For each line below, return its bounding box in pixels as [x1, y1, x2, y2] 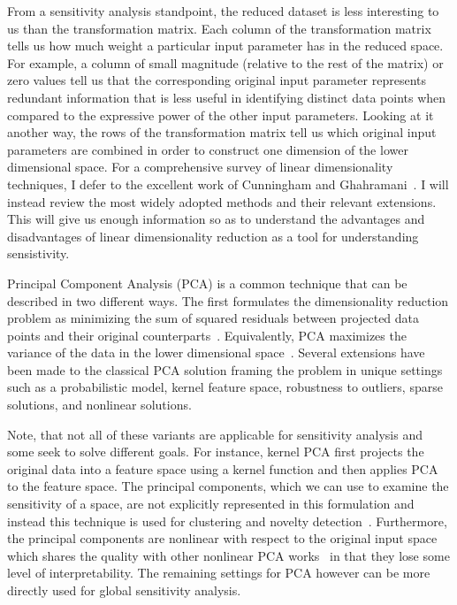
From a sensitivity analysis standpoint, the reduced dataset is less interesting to [7, 2, 439, 19]
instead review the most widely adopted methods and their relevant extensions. [7, 192, 437, 211]
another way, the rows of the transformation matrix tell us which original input [7, 123, 437, 142]
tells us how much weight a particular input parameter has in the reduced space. [7, 36, 444, 55]
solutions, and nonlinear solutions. [7, 395, 192, 414]
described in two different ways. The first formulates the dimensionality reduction [7, 291, 449, 310]
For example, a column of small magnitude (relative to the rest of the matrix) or [7, 53, 444, 72]
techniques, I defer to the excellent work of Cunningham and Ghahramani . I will [7, 174, 449, 193]
